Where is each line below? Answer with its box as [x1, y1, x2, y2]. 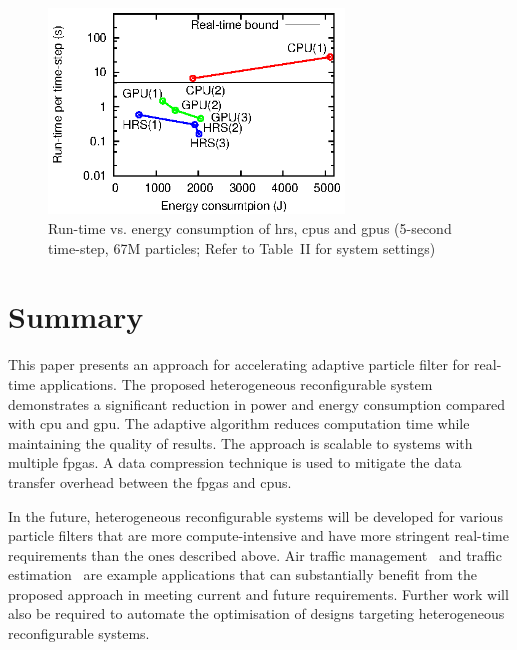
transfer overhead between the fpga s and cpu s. [8, 471, 292, 492]
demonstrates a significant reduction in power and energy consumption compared [8, 393, 506, 414]
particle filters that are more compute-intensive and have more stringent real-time [8, 525, 509, 546]
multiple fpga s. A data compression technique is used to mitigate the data [8, 452, 462, 473]
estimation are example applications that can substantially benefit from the [8, 564, 478, 585]
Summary [8, 296, 144, 337]
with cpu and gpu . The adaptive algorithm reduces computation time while [8, 413, 470, 434]
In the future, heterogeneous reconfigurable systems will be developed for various [8, 505, 503, 526]
